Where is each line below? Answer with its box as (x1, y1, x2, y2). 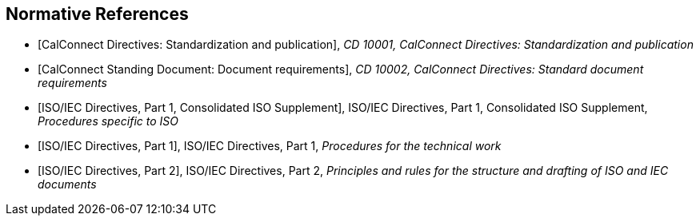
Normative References (6, 4, 189, 24)
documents (38, 177, 97, 192)
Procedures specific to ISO (38, 114, 178, 129)
